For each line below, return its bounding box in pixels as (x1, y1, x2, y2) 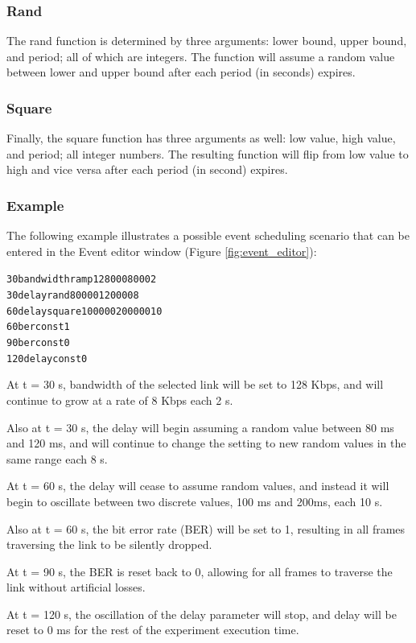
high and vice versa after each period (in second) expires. (6, 161, 288, 178)
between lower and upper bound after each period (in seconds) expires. (6, 64, 356, 80)
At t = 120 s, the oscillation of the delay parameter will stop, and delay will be (6, 605, 397, 622)
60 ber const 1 (6, 321, 70, 333)
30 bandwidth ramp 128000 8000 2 (6, 274, 157, 286)
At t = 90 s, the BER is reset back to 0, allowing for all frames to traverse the (6, 563, 393, 579)
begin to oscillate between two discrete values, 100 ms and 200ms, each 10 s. (6, 493, 383, 509)
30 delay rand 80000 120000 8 (6, 290, 139, 302)
